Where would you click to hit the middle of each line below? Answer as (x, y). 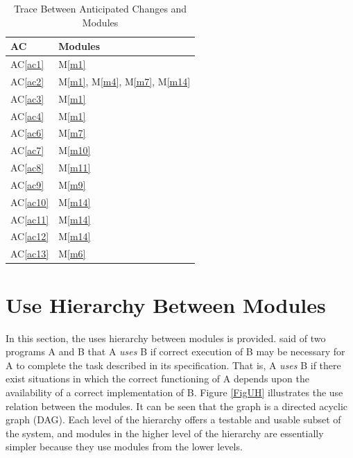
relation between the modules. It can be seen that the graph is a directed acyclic (177, 406)
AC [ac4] (27, 116)
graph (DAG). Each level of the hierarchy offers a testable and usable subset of (173, 419)
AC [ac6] (27, 133)
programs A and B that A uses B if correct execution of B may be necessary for (175, 351)
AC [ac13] (30, 254)
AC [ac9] (27, 184)
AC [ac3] (27, 98)
